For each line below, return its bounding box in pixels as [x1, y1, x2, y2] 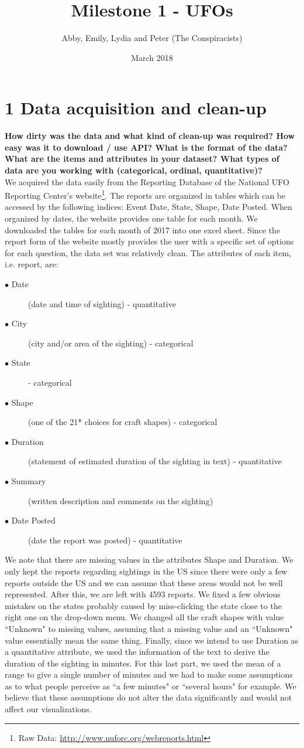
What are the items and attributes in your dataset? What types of [5, 152, 279, 165]
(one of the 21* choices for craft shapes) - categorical [28, 416, 217, 428]
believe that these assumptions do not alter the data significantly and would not [5, 691, 292, 703]
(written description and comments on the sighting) [28, 494, 213, 506]
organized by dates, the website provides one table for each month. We [5, 212, 258, 225]
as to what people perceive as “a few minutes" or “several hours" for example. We [5, 679, 296, 692]
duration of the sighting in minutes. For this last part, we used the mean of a [5, 657, 281, 669]
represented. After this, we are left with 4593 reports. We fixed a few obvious [5, 588, 281, 600]
